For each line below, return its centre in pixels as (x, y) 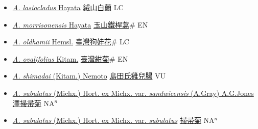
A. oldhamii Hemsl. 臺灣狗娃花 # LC (71, 42)
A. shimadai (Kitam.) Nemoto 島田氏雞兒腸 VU (89, 76)
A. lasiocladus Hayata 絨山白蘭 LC (68, 7)
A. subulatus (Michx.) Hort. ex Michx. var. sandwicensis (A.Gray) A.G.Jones (133, 93)
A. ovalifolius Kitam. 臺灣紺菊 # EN (70, 58)
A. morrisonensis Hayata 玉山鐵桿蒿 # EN (80, 24)
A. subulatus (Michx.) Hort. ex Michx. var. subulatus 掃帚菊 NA (113, 120)
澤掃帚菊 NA (33, 103)
